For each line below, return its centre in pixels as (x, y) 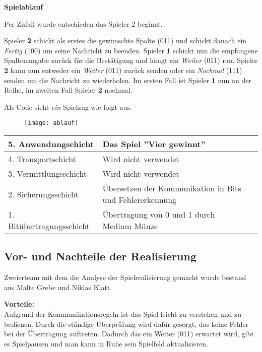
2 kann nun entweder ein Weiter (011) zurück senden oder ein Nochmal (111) (123, 70)
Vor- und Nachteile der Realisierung (101, 256)
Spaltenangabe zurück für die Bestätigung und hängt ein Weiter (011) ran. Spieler (131, 60)
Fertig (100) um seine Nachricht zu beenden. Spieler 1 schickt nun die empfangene (131, 50)
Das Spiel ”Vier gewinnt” (154, 144)
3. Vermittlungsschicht (48, 173)
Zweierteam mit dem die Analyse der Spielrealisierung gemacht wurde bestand (125, 277)
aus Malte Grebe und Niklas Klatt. (58, 287)
